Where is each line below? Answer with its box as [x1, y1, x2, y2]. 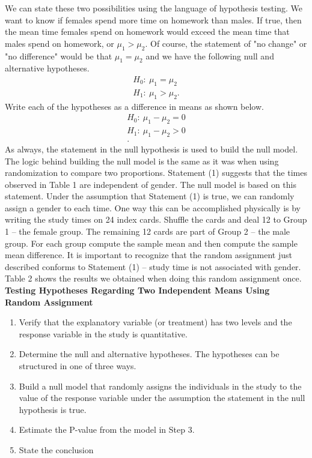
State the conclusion [19, 443, 94, 456]
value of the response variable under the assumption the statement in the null [19, 391, 305, 404]
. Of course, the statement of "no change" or [145, 37, 307, 49]
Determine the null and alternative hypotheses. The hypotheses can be [19, 348, 280, 360]
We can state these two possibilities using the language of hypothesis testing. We [5, 2, 302, 14]
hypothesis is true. [19, 403, 87, 415]
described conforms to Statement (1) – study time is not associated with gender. [5, 260, 301, 273]
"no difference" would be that [5, 49, 112, 62]
